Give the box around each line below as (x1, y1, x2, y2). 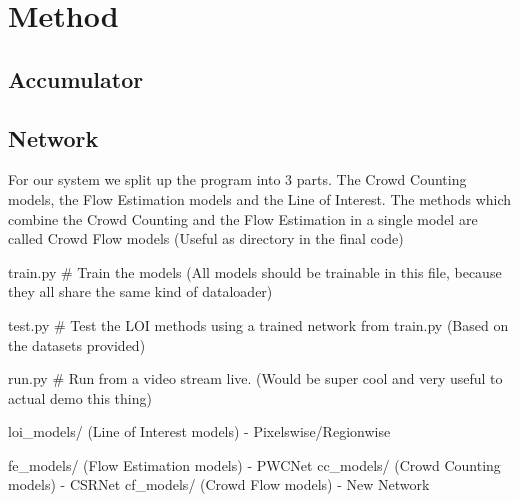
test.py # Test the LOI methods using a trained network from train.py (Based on (8, 314, 509, 335)
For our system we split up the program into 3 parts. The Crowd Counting (8, 169, 467, 190)
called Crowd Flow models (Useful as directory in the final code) (8, 228, 404, 249)
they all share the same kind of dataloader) (8, 281, 273, 302)
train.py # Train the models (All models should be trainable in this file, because (8, 261, 502, 282)
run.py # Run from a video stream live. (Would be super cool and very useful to (8, 368, 503, 389)
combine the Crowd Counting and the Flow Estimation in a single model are (8, 208, 478, 229)
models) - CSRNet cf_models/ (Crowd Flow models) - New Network (8, 474, 430, 495)
